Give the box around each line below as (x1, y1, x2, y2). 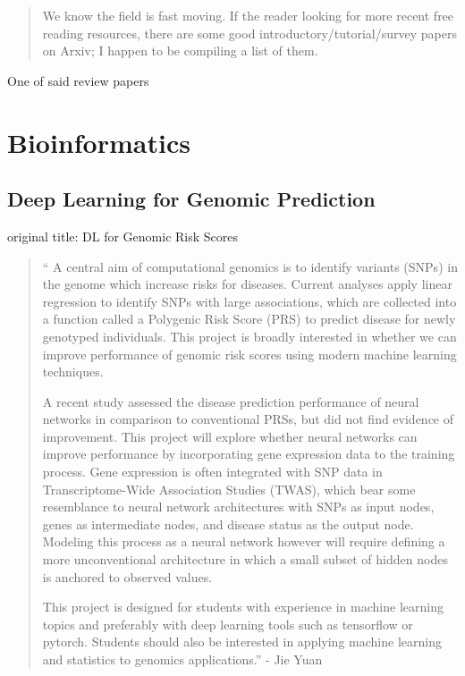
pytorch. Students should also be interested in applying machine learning (42, 632, 442, 651)
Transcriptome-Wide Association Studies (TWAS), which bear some (42, 479, 416, 498)
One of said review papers (7, 71, 149, 89)
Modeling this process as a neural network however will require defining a (42, 532, 445, 551)
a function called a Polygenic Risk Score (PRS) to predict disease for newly (42, 309, 456, 328)
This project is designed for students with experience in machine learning (42, 597, 444, 616)
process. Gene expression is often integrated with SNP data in (42, 462, 383, 481)
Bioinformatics (7, 123, 190, 160)
